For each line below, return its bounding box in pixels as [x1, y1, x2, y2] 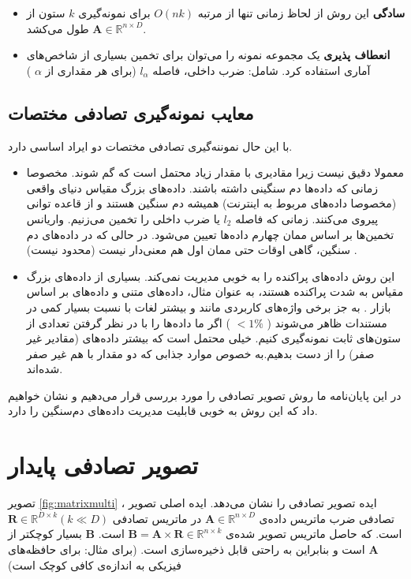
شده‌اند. [26, 360, 63, 377]
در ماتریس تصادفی [112, 510, 202, 526]
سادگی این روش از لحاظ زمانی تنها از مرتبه [197, 5, 405, 21]
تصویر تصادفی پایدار [8, 449, 199, 481]
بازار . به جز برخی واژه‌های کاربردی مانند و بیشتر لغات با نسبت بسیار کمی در [26, 298, 391, 315]
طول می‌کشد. [26, 20, 147, 36]
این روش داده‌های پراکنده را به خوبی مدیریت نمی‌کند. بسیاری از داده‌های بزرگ [26, 267, 395, 284]
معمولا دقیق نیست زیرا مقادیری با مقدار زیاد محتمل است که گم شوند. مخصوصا [26, 164, 405, 181]
